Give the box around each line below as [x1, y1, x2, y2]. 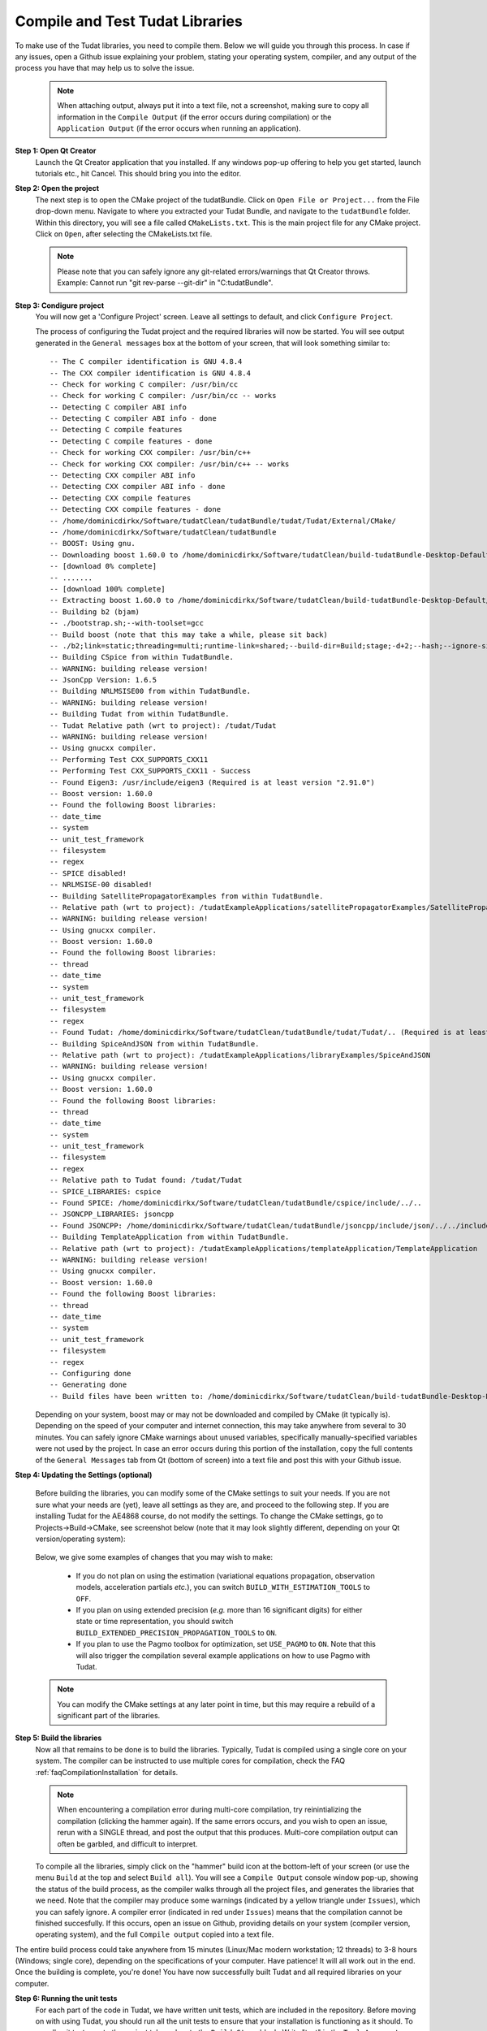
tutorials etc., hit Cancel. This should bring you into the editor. [35, 169, 242, 179]
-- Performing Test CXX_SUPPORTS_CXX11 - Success [50, 766, 252, 776]
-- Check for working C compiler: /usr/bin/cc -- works [50, 391, 277, 401]
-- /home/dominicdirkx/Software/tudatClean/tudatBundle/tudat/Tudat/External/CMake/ [50, 516, 397, 526]
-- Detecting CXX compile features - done [50, 505, 222, 514]
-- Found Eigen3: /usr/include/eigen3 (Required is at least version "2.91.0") [50, 777, 375, 787]
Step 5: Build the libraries [15, 1733, 102, 1743]
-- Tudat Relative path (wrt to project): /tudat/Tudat [50, 721, 277, 730]
